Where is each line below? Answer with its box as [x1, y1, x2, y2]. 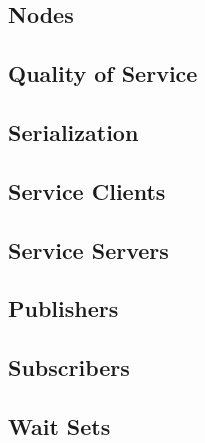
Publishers [8, 293, 119, 324]
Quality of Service [8, 58, 198, 89]
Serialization [8, 116, 139, 147]
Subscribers [8, 352, 130, 383]
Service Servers [8, 234, 169, 265]
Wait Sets [8, 410, 111, 441]
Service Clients [8, 175, 166, 206]
